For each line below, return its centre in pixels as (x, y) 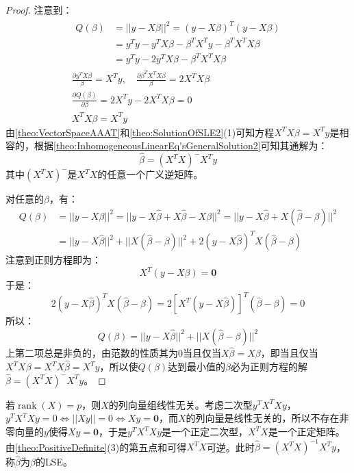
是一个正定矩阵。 (306, 431)
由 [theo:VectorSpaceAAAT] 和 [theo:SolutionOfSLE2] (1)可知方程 (140, 132)
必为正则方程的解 (269, 366)
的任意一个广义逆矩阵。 (150, 174)
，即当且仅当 (289, 353)
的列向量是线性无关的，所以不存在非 (267, 418)
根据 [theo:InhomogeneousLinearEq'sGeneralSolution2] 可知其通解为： (181, 145)
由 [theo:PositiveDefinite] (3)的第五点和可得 (96, 447)
